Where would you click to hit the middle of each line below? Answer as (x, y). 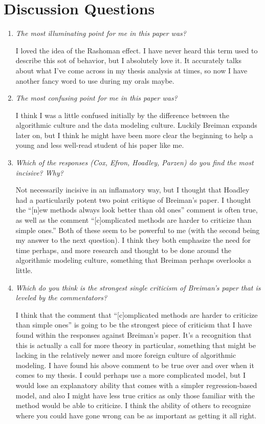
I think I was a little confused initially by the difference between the (122, 115)
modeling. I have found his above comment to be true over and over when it (135, 365)
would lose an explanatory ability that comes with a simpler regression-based (136, 385)
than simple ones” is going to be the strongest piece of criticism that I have (134, 325)
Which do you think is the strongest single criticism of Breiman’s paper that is (138, 287)
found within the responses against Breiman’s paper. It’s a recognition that (134, 334)
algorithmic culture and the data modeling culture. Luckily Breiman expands (136, 125)
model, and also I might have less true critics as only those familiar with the (135, 395)
